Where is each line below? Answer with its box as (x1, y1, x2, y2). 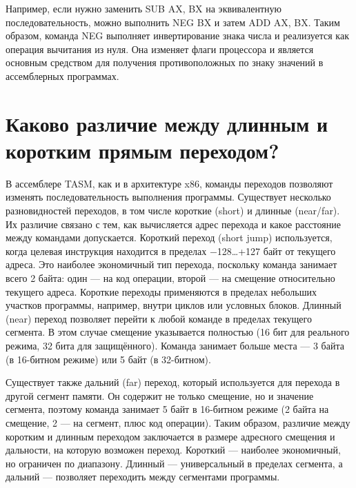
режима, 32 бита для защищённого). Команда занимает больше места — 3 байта (6, 338, 344, 352)
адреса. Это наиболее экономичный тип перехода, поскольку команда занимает (6, 257, 337, 272)
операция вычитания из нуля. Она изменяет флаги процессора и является (6, 41, 314, 56)
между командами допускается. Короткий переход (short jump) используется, (6, 230, 333, 245)
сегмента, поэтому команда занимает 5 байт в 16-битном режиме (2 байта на (6, 402, 329, 416)
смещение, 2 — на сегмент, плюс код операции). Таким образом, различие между (6, 415, 350, 429)
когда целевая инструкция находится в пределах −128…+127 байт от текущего (6, 243, 336, 258)
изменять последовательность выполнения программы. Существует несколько (6, 190, 331, 204)
